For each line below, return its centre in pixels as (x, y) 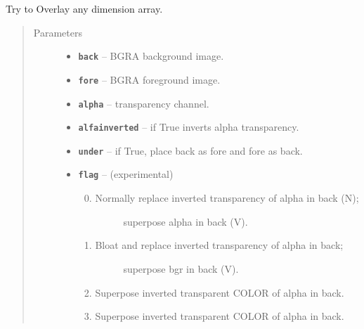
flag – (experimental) (126, 174)
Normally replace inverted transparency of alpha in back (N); (227, 198)
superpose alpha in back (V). (186, 221)
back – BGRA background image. (151, 56)
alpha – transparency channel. (144, 103)
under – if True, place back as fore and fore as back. (190, 150)
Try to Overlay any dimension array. (84, 8)
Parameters (58, 32)
